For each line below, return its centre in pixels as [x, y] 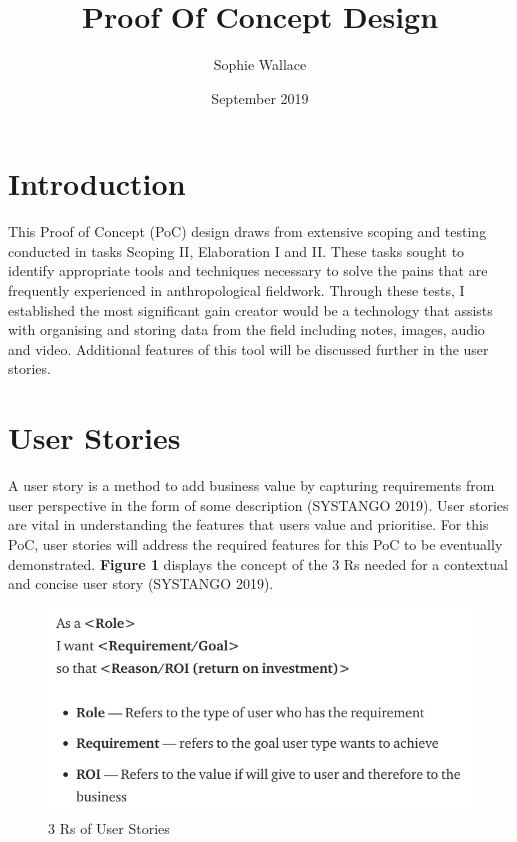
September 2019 [260, 97]
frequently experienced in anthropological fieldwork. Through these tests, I [236, 290]
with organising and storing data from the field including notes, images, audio [246, 329]
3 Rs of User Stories [109, 827]
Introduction [97, 183]
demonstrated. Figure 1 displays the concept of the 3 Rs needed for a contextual [258, 563]
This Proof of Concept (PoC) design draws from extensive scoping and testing [247, 231]
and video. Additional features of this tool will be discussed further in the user [248, 348]
